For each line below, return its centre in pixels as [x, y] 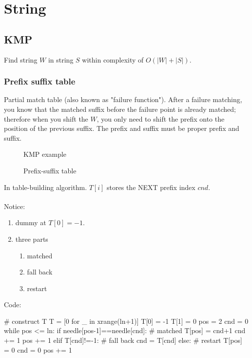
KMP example [45, 154]
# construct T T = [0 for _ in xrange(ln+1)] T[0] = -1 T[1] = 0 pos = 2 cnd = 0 [126, 321]
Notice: [15, 206]
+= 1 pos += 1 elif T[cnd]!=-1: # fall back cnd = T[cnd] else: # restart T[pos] [123, 340]
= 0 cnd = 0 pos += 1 [38, 349]
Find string [21, 59]
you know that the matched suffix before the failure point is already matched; [120, 109]
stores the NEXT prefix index [151, 187]
